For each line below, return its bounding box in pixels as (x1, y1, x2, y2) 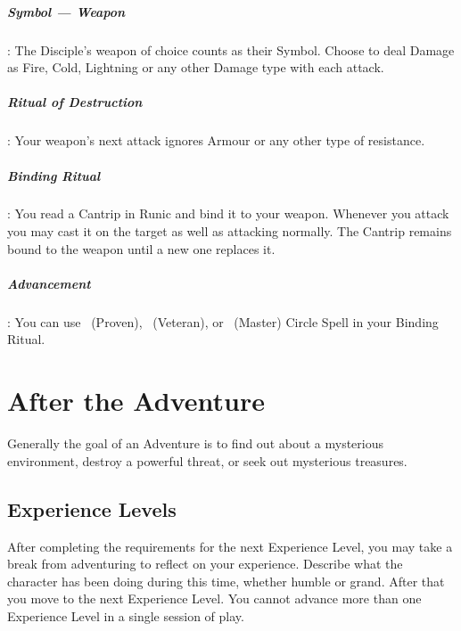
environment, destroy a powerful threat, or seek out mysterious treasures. (7, 451, 407, 470)
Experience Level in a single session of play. (7, 606, 244, 625)
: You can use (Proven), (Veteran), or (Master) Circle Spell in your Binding (7, 312, 439, 331)
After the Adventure (7, 382, 265, 419)
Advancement (7, 274, 91, 292)
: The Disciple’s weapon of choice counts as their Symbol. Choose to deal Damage (7, 40, 455, 59)
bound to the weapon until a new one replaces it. (7, 239, 276, 258)
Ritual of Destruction (7, 93, 143, 111)
